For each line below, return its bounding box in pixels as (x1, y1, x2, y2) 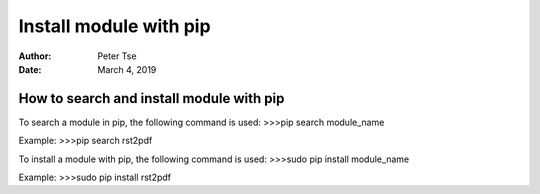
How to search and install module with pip (18, 90, 285, 107)
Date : (18, 63, 42, 75)
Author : (18, 50, 52, 62)
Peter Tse (97, 50, 137, 62)
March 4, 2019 (97, 63, 157, 75)
